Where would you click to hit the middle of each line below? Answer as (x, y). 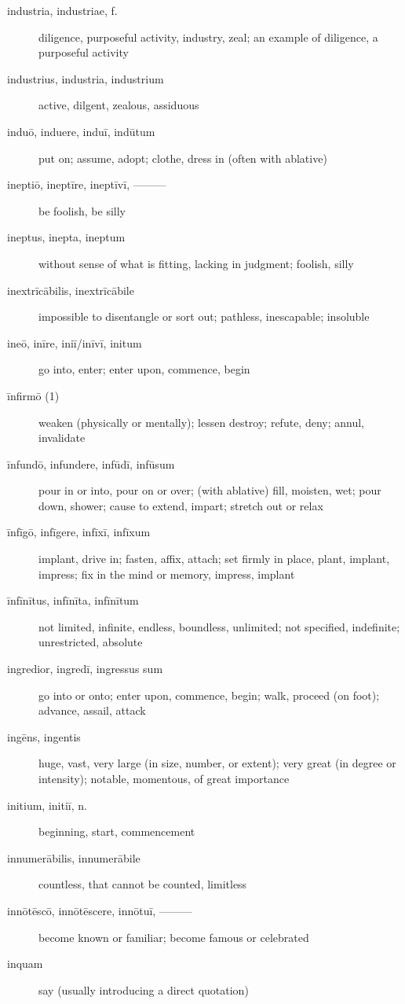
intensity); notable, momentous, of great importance (164, 778)
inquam (25, 964)
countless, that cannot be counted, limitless (143, 884)
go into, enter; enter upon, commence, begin (144, 369)
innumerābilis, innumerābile (74, 857)
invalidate (62, 438)
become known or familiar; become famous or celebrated (174, 937)
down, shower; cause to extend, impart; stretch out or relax (181, 505)
